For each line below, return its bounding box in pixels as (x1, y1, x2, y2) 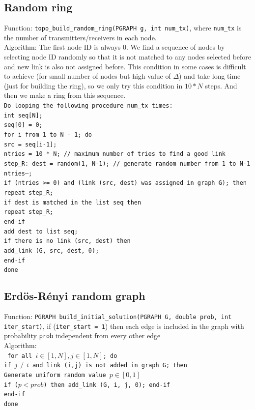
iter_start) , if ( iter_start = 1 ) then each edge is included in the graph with (4, 321, 244, 331)
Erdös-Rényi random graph (4, 288, 145, 303)
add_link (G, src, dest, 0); (4, 247, 99, 254)
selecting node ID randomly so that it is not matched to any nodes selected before (4, 52, 252, 62)
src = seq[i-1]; (4, 141, 57, 148)
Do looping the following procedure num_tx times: (4, 102, 173, 110)
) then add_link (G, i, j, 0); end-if (43, 381, 170, 388)
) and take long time (179, 71, 241, 81)
